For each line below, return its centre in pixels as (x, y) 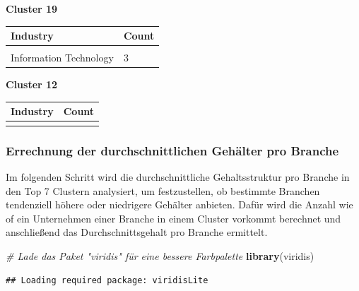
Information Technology (62, 58)
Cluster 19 (32, 8)
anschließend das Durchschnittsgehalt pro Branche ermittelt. (137, 232)
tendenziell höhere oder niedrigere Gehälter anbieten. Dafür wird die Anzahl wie (179, 204)
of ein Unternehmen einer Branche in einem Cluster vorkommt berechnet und (173, 218)
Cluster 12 (32, 84)
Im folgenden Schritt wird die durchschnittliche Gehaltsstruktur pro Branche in (178, 176)
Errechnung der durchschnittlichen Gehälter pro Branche (172, 150)
